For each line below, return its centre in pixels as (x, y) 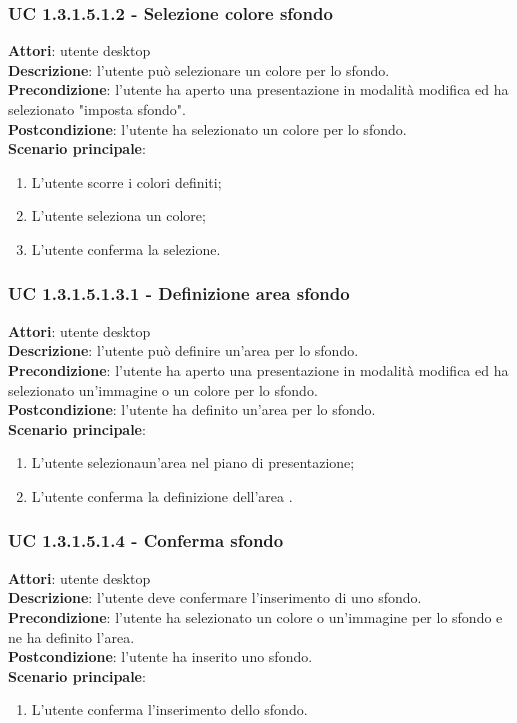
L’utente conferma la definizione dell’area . (162, 495)
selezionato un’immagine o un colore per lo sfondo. (163, 389)
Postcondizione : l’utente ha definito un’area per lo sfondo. (192, 409)
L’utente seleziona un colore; (118, 215)
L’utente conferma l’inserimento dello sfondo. (169, 709)
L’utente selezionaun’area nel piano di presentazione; (193, 462)
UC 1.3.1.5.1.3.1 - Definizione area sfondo (179, 293)
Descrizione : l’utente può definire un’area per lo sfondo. (183, 350)
